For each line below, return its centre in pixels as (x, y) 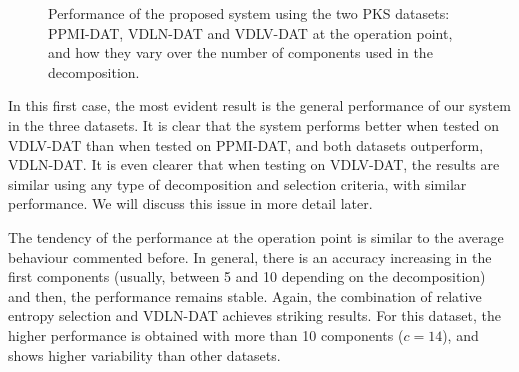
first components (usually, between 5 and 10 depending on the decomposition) (247, 276)
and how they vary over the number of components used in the (240, 52)
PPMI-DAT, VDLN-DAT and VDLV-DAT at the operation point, (250, 32)
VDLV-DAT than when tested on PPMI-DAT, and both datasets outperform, (246, 144)
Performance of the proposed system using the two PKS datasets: (249, 13)
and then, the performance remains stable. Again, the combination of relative (245, 295)
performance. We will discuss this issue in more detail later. (190, 203)
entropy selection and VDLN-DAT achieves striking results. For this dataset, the (255, 315)
